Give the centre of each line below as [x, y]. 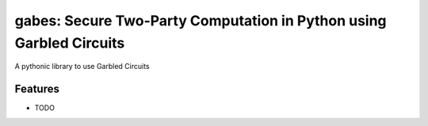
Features [37, 89]
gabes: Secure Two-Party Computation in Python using [201, 21]
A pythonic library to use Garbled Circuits [82, 67]
